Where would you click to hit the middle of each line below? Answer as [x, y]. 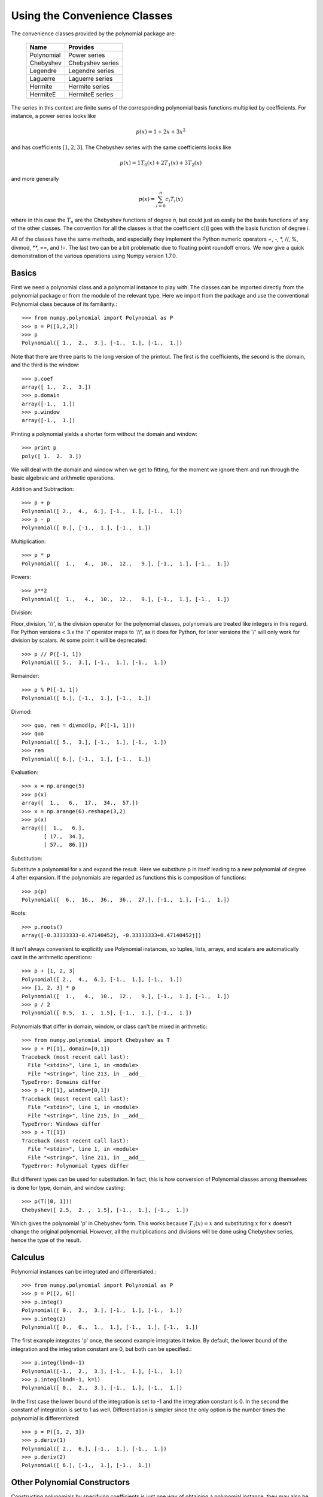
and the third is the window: [45, 365]
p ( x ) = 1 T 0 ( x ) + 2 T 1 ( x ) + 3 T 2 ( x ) [161, 163]
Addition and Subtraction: [42, 489]
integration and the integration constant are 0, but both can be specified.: [101, 1349]
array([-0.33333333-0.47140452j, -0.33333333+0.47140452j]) [112, 935]
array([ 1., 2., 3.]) [57, 387]
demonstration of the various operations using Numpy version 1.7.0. [94, 256]
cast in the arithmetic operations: [52, 957]
